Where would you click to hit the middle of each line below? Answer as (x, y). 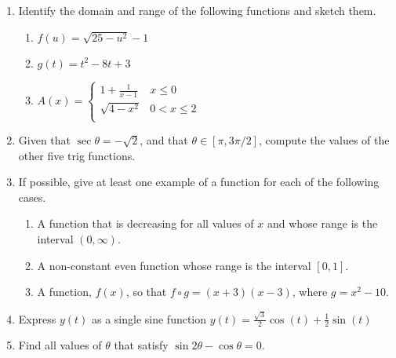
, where (310, 292)
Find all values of (60, 345)
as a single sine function (149, 318)
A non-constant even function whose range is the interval (174, 265)
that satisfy (141, 345)
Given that (45, 140)
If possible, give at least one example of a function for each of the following (199, 182)
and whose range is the (322, 223)
